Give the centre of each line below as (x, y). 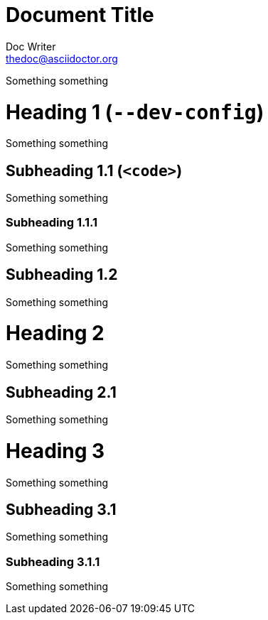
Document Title (80, 15)
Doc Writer (31, 46)
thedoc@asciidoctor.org (62, 58)
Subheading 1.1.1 (52, 223)
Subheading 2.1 (61, 392)
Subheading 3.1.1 (53, 561)
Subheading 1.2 (62, 275)
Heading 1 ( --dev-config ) (135, 112)
